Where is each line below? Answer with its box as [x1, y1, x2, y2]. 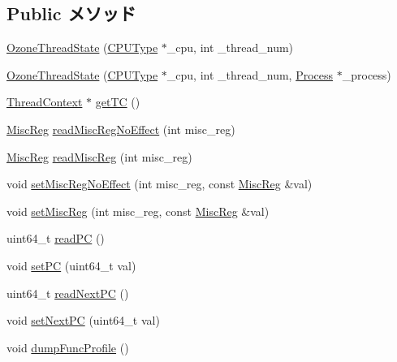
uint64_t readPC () [6, 230, 105, 247]
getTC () [95, 93, 140, 110]
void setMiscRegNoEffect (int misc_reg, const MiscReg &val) [6, 175, 313, 192]
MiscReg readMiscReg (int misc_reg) [6, 148, 192, 165]
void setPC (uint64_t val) [6, 256, 136, 274]
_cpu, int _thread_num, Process [166, 66, 334, 83]
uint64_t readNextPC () [6, 284, 129, 301]
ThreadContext [6, 93, 83, 110]
